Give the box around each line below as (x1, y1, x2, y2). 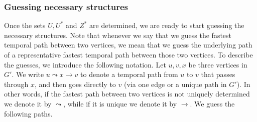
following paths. (4, 108, 53, 118)
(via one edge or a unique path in (123, 78, 227, 89)
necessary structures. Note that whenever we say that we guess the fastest (4, 29, 232, 40)
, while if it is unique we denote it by (63, 98, 177, 108)
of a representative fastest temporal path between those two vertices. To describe (4, 49, 253, 59)
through (4, 78, 29, 89)
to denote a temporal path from (80, 69, 178, 79)
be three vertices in (188, 59, 247, 69)
